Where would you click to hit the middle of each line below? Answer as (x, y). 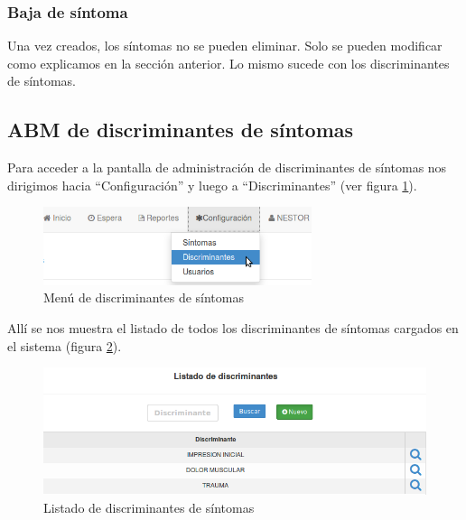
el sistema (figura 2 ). (65, 345)
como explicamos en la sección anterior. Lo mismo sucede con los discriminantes (228, 63)
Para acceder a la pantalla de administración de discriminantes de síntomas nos (227, 167)
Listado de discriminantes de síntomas (149, 507)
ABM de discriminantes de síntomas (181, 130)
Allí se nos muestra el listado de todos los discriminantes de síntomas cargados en (233, 327)
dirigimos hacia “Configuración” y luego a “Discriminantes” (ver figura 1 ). (212, 185)
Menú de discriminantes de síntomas (144, 297)
